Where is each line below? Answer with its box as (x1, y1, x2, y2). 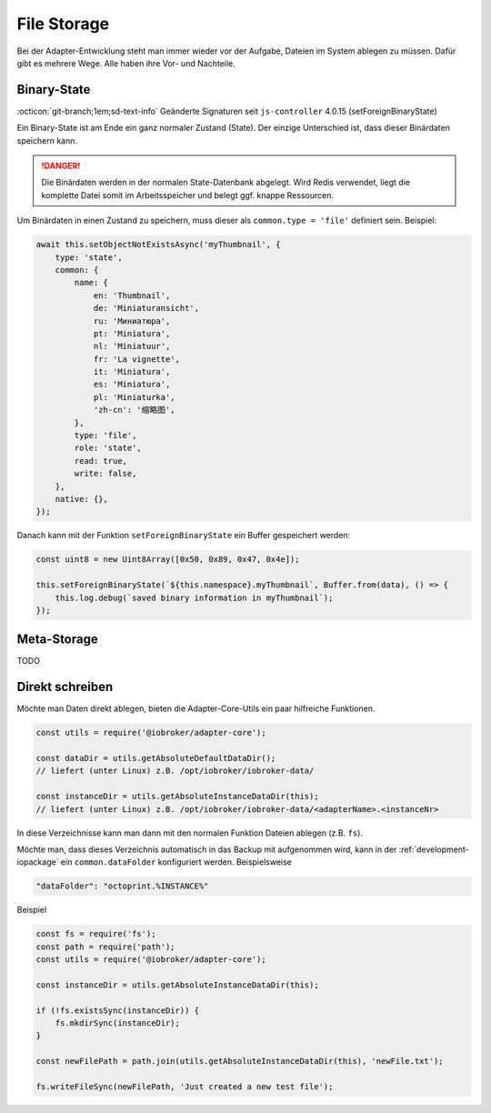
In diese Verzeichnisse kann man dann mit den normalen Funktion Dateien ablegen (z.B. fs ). (16, 827, 364, 838)
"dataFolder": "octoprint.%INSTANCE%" (35, 881, 209, 891)
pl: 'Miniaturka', (93, 392, 176, 402)
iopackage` (16, 857, 59, 867)
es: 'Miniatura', (93, 379, 171, 390)
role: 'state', (74, 443, 143, 454)
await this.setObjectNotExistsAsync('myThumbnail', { (35, 239, 281, 250)
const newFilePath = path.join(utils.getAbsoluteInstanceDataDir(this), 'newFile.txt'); (35, 1056, 445, 1067)
